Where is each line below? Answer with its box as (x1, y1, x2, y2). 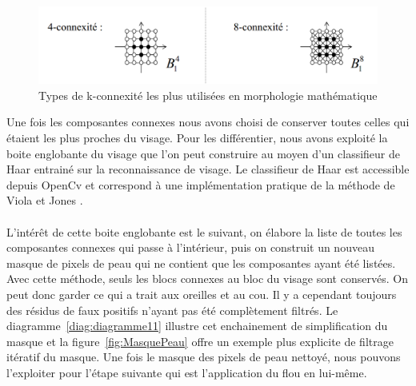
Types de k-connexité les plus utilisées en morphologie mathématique (38, 86, 378, 103)
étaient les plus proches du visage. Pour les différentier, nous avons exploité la (6, 129, 388, 146)
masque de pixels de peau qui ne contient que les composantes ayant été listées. (6, 254, 396, 271)
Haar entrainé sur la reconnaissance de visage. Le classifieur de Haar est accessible (6, 161, 410, 177)
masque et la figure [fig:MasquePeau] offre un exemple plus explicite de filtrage (6, 332, 394, 349)
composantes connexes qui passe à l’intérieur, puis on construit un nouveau (6, 239, 374, 256)
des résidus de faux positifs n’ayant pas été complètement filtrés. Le (6, 301, 338, 318)
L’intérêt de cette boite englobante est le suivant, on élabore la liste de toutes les (6, 223, 402, 240)
